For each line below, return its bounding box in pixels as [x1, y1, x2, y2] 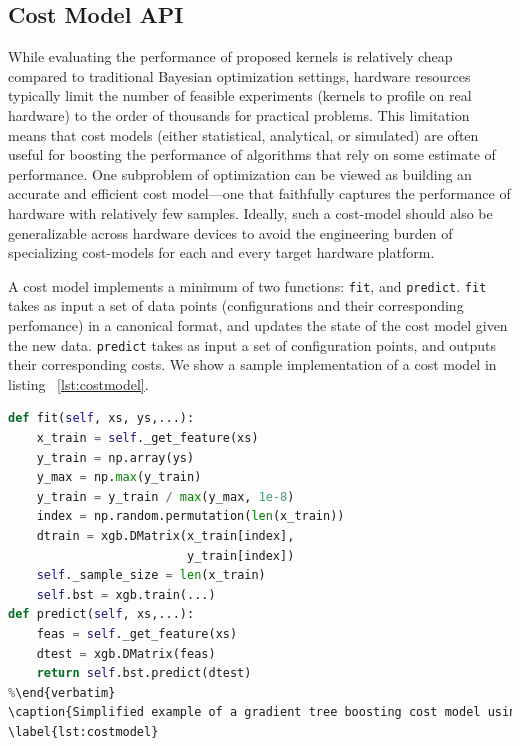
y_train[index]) [186, 548, 295, 563]
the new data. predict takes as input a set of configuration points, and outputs [8, 334, 497, 355]
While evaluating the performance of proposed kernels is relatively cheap [8, 46, 453, 67]
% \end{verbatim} [8, 685, 116, 700]
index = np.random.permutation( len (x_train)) [36, 509, 345, 524]
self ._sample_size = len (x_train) [36, 568, 266, 583]
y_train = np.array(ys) [36, 450, 195, 465]
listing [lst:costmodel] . [8, 373, 149, 394]
